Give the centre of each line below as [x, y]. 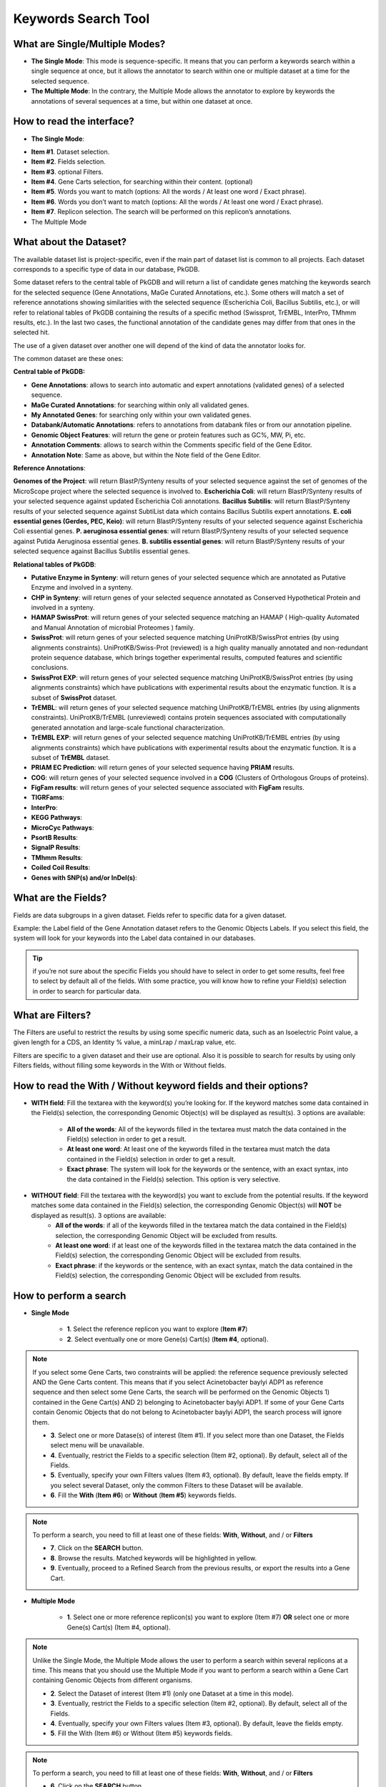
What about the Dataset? [70, 242]
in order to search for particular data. [87, 991]
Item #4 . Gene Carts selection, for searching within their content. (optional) [142, 182]
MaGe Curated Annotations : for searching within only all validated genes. [140, 405]
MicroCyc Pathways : [63, 827]
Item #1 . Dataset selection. [70, 152]
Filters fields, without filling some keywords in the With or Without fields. [120, 1065]
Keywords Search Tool [81, 19]
